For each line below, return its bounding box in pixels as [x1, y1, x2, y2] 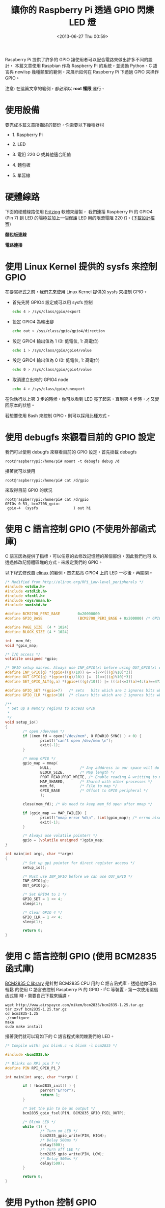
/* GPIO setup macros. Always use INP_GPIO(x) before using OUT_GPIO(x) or [5, 665, 164, 670]
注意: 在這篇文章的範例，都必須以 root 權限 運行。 [5, 85, 106, 91]
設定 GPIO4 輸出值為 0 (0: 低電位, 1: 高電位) [12, 357, 100, 363]
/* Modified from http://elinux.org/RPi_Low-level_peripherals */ [5, 580, 144, 585]
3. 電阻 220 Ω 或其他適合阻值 [12, 151, 71, 157]
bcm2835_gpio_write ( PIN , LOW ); [40, 1151, 105, 1156]
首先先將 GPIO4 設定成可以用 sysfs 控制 [12, 299, 93, 305]
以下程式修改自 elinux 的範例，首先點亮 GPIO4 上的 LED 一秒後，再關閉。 [5, 570, 154, 576]
